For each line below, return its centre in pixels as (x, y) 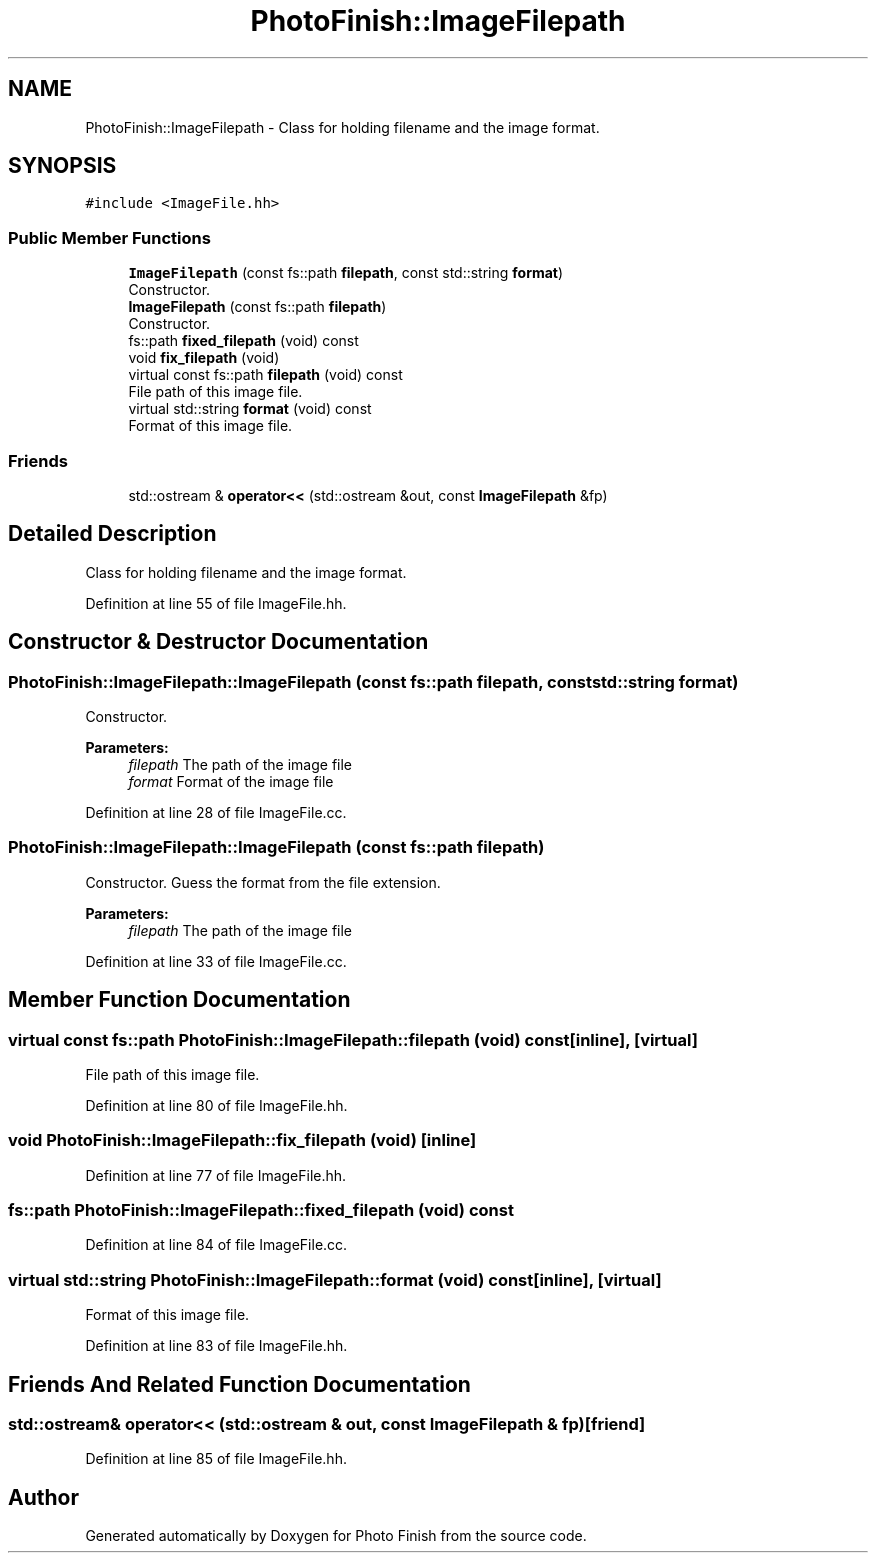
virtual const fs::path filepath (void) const (265, 375)
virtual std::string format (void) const (250, 409)
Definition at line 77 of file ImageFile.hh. (216, 1175)
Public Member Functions (109, 237)
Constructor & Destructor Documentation (218, 642)
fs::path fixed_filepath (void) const (243, 341)
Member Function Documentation (179, 1000)
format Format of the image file (231, 781)
